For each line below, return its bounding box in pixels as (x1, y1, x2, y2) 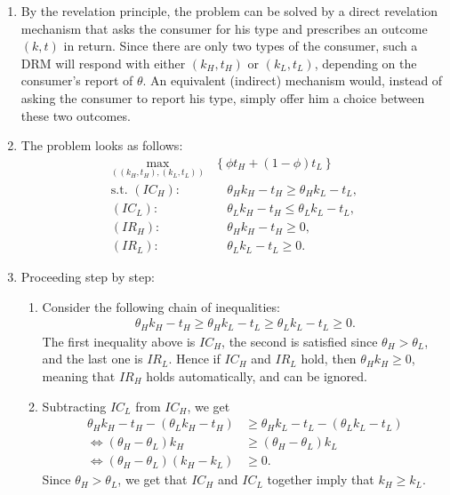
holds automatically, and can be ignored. (146, 366, 368, 385)
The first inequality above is (42, 331, 196, 350)
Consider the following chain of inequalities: (42, 297, 280, 315)
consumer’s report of (20, 71, 133, 90)
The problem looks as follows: (20, 136, 183, 155)
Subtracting (42, 396, 107, 415)
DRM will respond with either (20, 53, 186, 72)
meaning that (42, 366, 116, 385)
